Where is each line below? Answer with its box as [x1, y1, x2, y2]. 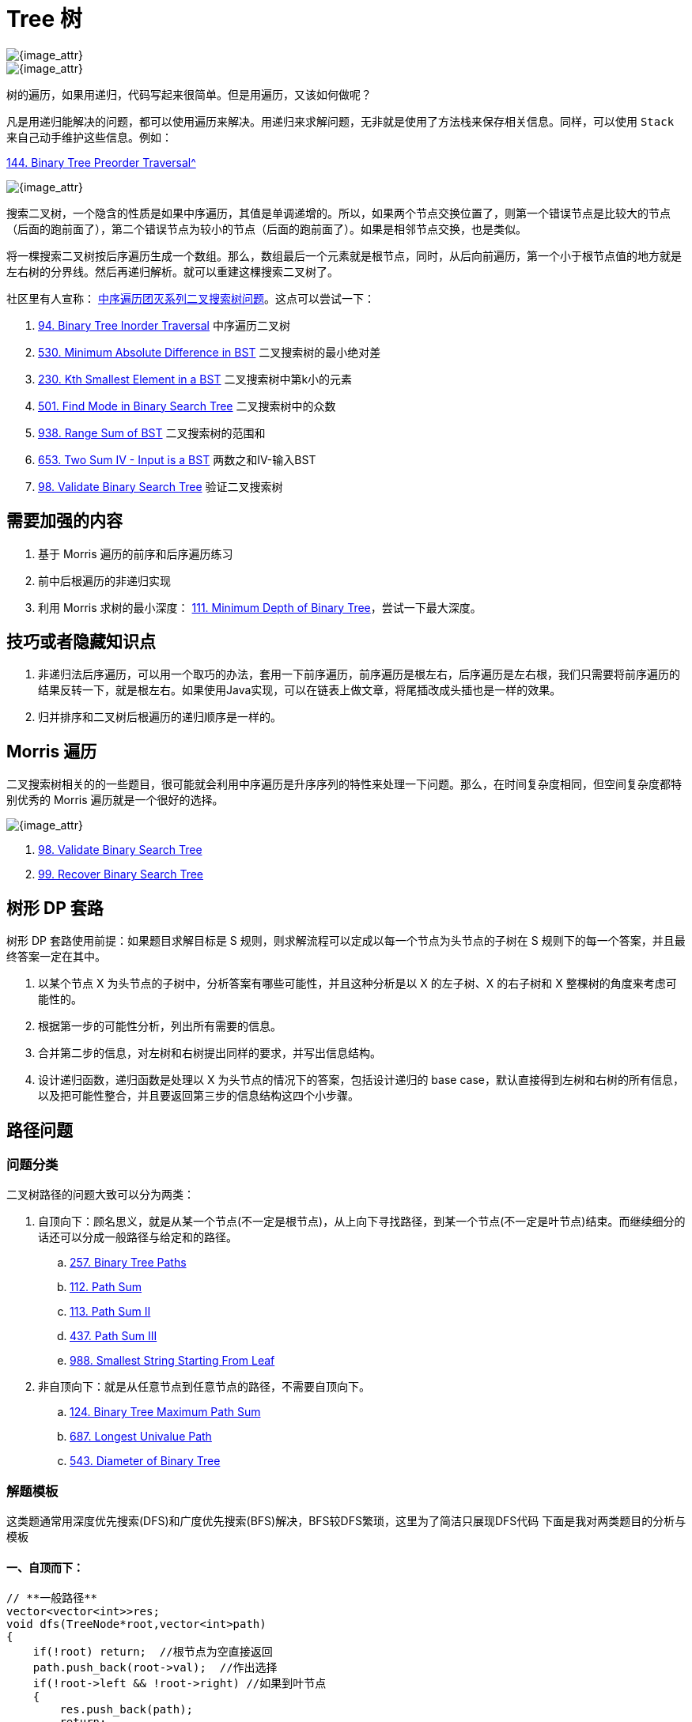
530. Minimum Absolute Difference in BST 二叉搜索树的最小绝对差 [38, 345, 381, 359]
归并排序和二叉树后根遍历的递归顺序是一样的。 [38, 710, 282, 724]
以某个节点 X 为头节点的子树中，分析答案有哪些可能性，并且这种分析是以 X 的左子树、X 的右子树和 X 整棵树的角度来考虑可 [38, 976, 677, 991]
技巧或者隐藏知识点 [6, 632, 156, 652]
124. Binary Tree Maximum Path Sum [70, 1405, 261, 1419]
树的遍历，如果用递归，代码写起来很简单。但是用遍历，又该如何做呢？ [6, 87, 372, 101]
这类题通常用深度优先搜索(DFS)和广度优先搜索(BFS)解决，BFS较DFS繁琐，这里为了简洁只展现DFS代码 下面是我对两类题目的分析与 [6, 1514, 686, 1528]
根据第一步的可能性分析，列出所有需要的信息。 [38, 1019, 282, 1033]
